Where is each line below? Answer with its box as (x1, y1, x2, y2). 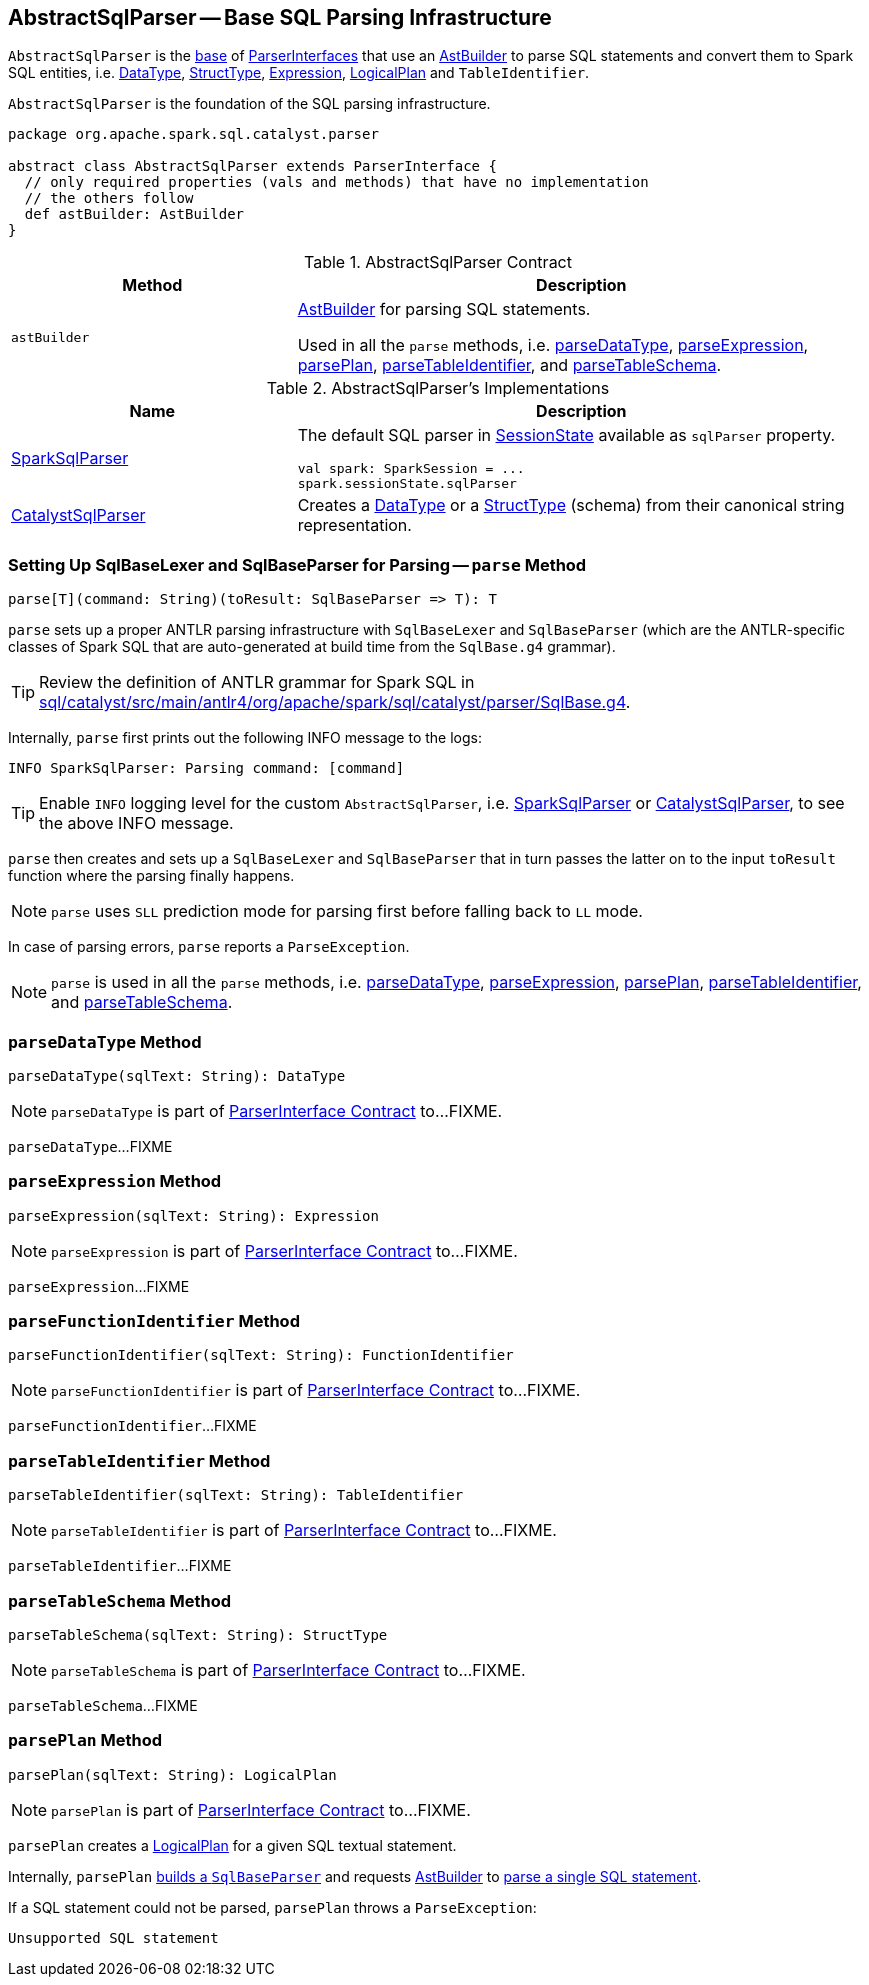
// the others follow (24, 190, 194, 207)
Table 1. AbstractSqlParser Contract (304, 252, 572, 273)
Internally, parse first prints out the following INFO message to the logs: (8, 729, 482, 747)
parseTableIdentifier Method (8, 1450, 271, 1471)
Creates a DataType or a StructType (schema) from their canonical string (297, 495, 845, 516)
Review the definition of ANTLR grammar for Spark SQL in (39, 672, 475, 693)
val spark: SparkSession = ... (297, 461, 525, 477)
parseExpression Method (8, 1171, 222, 1192)
